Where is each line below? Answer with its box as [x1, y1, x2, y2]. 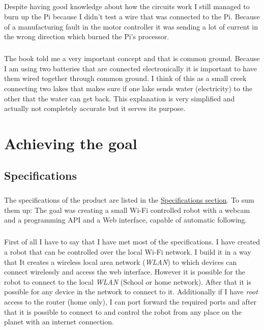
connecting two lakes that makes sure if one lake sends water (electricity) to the [4, 82, 253, 93]
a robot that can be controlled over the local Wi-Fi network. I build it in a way [4, 246, 251, 257]
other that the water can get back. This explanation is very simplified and [4, 93, 235, 103]
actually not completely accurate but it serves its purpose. [4, 103, 186, 114]
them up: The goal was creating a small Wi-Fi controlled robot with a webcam [4, 204, 250, 215]
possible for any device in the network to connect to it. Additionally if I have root [4, 286, 258, 297]
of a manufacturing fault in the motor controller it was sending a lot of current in [4, 21, 258, 32]
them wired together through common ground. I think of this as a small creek [4, 73, 247, 84]
